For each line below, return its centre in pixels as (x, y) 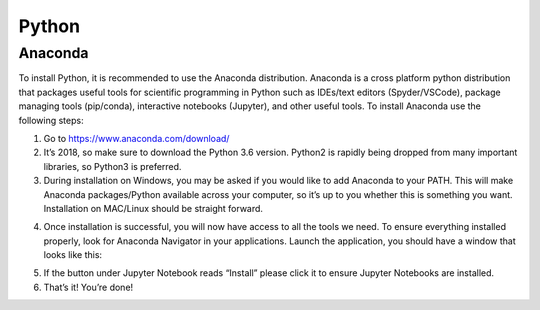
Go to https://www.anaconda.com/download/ (136, 138)
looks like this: (73, 255)
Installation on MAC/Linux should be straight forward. (153, 208)
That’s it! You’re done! (88, 287)
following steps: (51, 120)
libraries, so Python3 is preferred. (112, 166)
